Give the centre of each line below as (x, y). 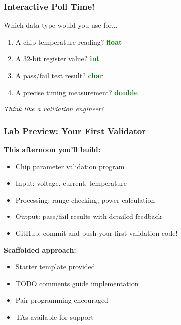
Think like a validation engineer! (54, 109)
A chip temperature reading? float (69, 42)
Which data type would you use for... (61, 25)
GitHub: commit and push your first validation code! (96, 233)
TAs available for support (55, 316)
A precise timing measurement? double (77, 92)
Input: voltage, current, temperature (71, 183)
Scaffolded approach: (40, 250)
